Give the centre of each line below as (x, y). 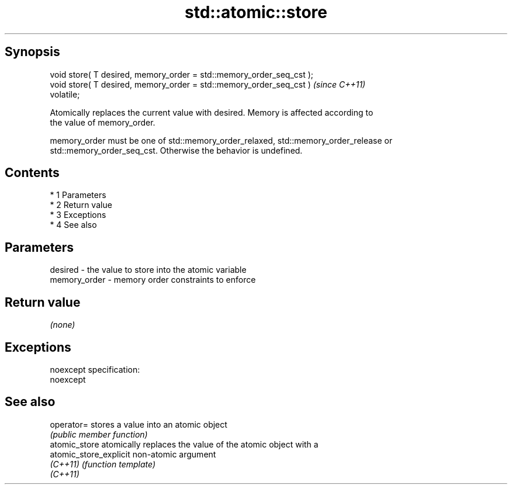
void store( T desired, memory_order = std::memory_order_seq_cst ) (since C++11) (208, 84)
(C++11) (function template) (103, 464)
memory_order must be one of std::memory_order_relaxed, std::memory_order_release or (221, 140)
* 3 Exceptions (78, 215)
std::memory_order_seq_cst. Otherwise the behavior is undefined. (176, 150)
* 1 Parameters (78, 195)
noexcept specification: (95, 369)
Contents (32, 173)
